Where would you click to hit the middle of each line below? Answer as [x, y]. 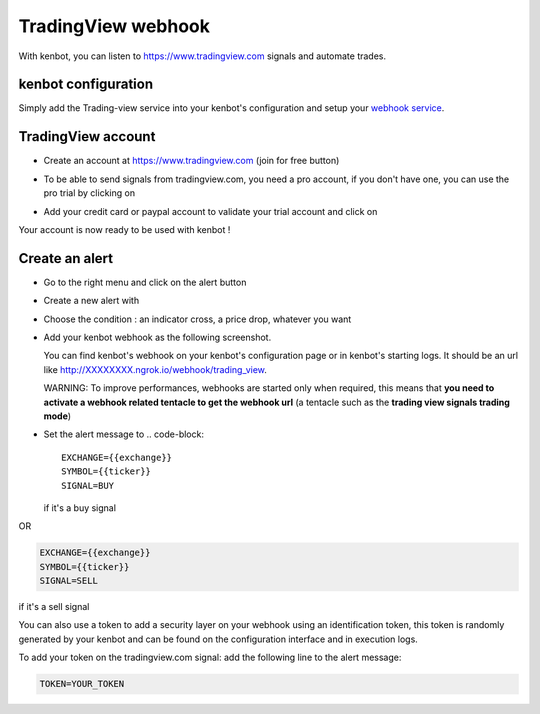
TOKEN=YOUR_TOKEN [82, 684]
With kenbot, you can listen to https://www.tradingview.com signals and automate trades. [202, 56]
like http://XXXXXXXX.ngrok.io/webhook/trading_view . [155, 369]
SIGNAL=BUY [88, 485]
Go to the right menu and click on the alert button [145, 282]
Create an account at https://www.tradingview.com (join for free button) [191, 161]
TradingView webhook [114, 26]
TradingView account [87, 136]
